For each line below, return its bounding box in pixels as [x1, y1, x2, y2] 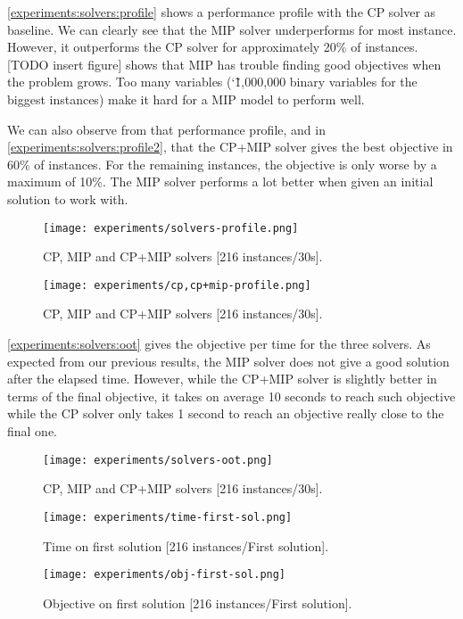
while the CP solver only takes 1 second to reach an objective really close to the [7, 404, 444, 423]
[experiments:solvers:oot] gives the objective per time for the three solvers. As [7, 334, 431, 353]
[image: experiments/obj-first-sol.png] [43, 568, 286, 582]
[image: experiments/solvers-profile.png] [43, 221, 299, 235]
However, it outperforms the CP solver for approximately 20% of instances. [7, 37, 418, 56]
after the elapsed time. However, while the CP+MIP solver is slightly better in [7, 369, 437, 388]
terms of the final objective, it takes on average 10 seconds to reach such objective [7, 386, 456, 405]
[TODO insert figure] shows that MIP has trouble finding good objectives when [7, 54, 442, 73]
